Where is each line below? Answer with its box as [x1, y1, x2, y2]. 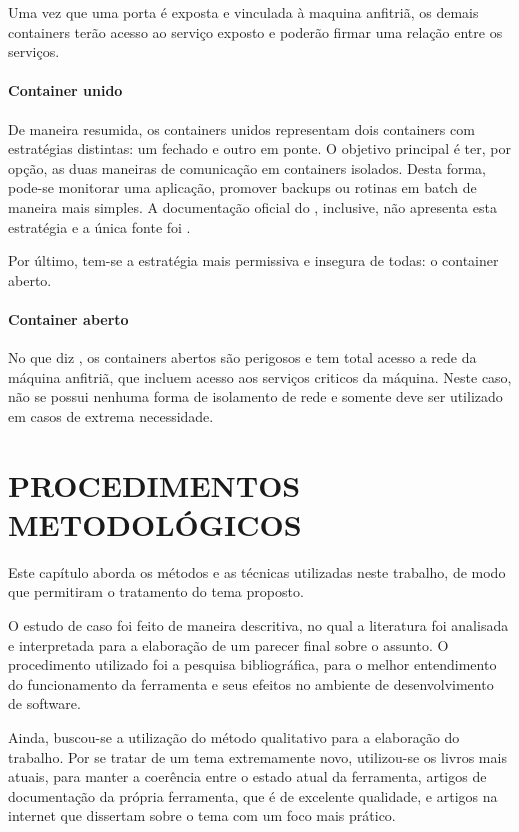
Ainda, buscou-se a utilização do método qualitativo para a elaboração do [8, 726, 460, 747]
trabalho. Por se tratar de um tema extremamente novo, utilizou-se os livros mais [8, 746, 507, 767]
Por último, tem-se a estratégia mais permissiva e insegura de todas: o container [8, 250, 499, 271]
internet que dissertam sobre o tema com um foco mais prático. [8, 805, 396, 826]
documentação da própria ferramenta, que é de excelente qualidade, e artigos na [8, 785, 498, 806]
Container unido [8, 80, 123, 101]
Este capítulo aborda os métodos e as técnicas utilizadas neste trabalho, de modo [8, 561, 506, 582]
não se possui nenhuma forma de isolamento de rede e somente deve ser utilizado [8, 386, 503, 407]
